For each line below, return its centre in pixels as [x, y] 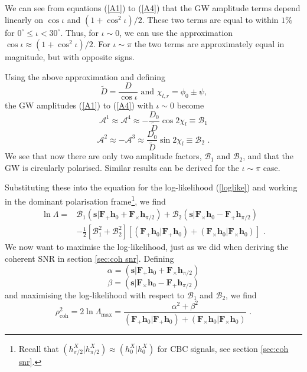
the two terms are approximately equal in [209, 44]
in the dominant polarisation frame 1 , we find [85, 200]
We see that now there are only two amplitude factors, [103, 156]
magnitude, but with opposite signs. [70, 57]
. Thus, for [80, 32]
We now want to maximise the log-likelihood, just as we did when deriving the [147, 247]
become [190, 105]
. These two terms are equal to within [210, 19]
